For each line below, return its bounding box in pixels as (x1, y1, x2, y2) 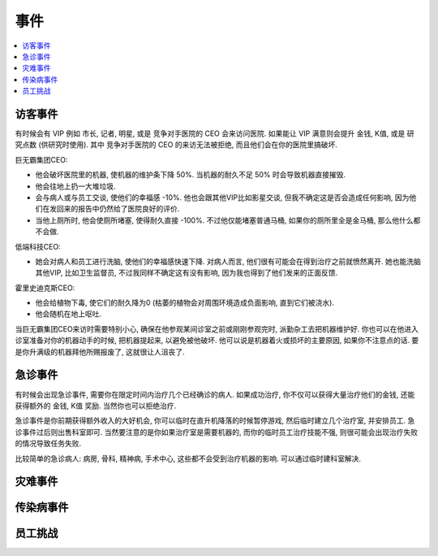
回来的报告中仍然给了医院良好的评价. (56, 204, 180, 214)
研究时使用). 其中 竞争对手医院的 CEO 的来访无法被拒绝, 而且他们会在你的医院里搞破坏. (48, 140, 338, 150)
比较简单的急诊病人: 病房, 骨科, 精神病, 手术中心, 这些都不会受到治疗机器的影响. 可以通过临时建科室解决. (15, 454, 361, 463)
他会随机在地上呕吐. (35, 309, 102, 319)
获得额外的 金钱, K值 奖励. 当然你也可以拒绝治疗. (15, 401, 177, 410)
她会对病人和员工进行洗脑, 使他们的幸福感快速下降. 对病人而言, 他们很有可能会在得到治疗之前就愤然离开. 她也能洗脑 (35, 256, 421, 266)
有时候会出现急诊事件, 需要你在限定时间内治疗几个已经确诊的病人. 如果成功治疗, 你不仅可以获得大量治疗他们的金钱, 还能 (15, 389, 415, 399)
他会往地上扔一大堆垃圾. (35, 181, 117, 191)
